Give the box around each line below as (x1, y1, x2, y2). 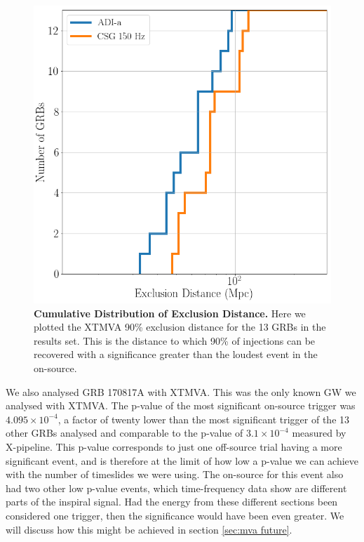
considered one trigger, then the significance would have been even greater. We (6, 508, 344, 522)
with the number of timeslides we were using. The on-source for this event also (6, 467, 344, 482)
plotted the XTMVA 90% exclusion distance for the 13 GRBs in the (34, 319, 326, 334)
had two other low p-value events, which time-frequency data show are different (6, 480, 347, 495)
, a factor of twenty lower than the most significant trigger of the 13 (58, 411, 350, 426)
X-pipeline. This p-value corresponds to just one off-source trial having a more (6, 439, 342, 454)
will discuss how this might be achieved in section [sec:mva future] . (6, 522, 292, 536)
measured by (292, 425, 346, 440)
